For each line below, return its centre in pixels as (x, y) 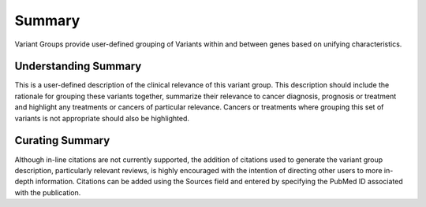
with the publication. (48, 192)
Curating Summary (62, 140)
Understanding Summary (78, 67)
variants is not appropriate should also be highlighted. (102, 118)
